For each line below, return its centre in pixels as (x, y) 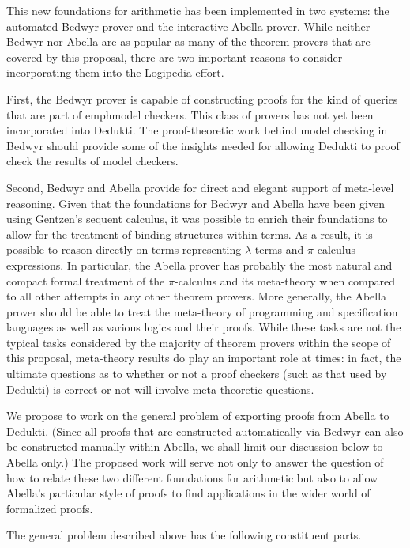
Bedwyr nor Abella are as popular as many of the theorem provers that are (188, 42)
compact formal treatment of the (86, 280)
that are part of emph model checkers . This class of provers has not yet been (190, 114)
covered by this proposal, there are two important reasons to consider (175, 57)
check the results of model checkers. (92, 161)
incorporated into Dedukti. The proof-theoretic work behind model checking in (197, 130)
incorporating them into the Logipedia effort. (115, 72)
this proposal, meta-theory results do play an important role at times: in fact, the (204, 358)
